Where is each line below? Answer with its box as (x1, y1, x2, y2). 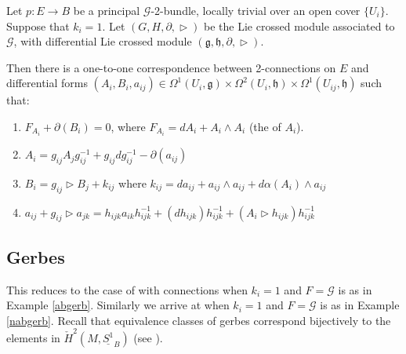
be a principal (73, 2, 140, 18)
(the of (248, 118, 281, 134)
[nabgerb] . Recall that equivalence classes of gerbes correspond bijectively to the (6, 312, 391, 328)
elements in (6, 330, 60, 346)
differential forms (6, 75, 88, 91)
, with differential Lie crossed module (13, 33, 192, 49)
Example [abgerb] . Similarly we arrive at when (6, 297, 230, 313)
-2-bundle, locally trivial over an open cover (150, 2, 361, 18)
